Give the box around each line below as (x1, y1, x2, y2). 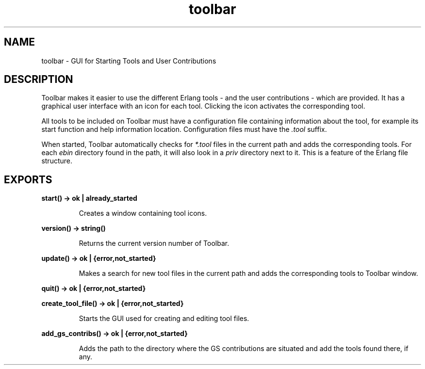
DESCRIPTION (4, 73, 73, 86)
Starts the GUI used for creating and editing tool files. (79, 314, 249, 323)
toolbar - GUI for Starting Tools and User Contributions (41, 56, 216, 65)
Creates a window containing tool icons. (79, 209, 207, 218)
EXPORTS (4, 173, 52, 186)
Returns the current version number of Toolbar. (79, 239, 229, 248)
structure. (41, 157, 72, 165)
